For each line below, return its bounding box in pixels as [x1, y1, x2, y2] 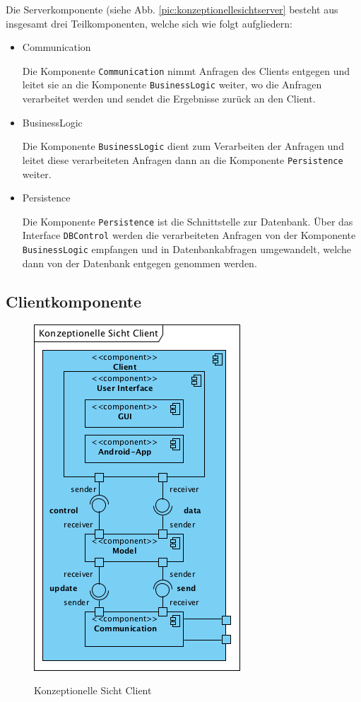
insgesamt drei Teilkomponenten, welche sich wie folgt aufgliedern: [6, 16, 292, 30]
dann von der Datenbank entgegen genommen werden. [22, 255, 257, 270]
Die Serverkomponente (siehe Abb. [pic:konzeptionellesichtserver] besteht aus [6, 2, 338, 16]
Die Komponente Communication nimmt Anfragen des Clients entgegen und [22, 63, 350, 78]
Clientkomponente [6, 290, 142, 312]
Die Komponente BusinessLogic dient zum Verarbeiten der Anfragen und [22, 139, 344, 153]
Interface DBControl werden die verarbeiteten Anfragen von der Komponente [22, 228, 356, 242]
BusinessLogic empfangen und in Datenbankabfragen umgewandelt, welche [22, 242, 351, 257]
